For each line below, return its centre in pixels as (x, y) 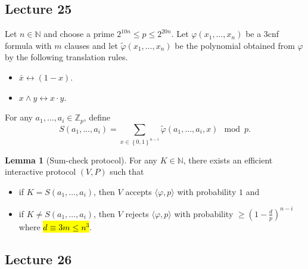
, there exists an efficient (228, 160)
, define (97, 117)
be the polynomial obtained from (235, 45)
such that (127, 171)
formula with (28, 45)
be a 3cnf (262, 34)
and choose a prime (79, 34)
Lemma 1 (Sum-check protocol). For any (81, 160)
